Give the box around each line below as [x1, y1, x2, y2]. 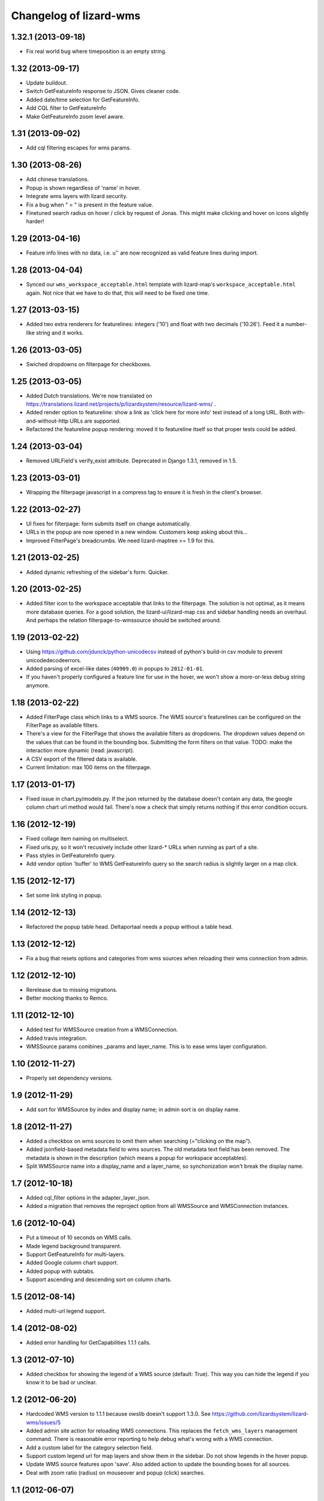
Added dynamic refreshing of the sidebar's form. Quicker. [26, 568, 169, 576]
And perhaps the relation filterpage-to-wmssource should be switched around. [26, 617, 221, 624]
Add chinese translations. [26, 176, 89, 183]
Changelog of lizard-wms [11, 9, 141, 22]
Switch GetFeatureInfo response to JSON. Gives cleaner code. [26, 88, 181, 95]
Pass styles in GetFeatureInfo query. [26, 851, 116, 859]
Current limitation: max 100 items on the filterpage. [26, 763, 152, 771]
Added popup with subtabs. [26, 1267, 95, 1275]
